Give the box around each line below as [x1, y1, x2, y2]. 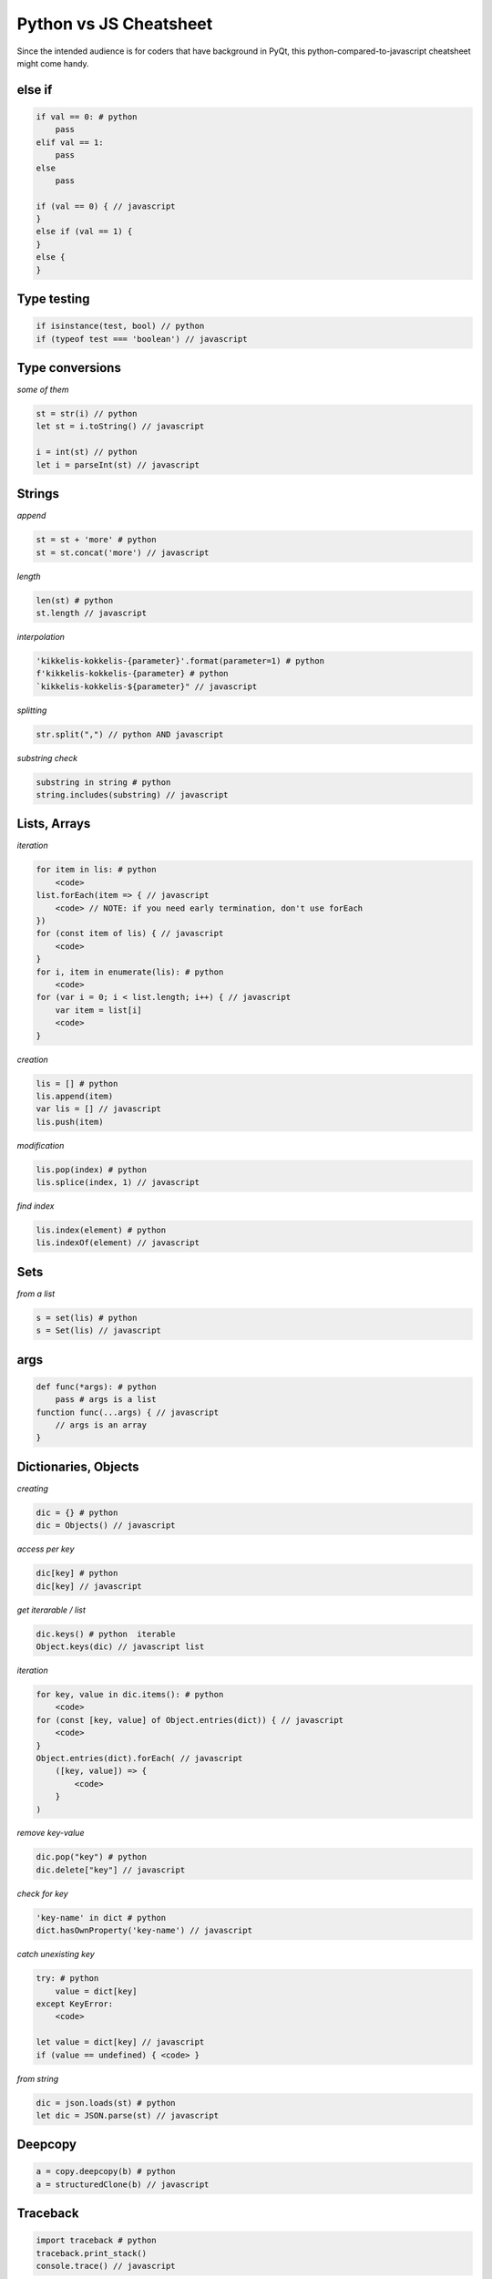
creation [16, 1054, 49, 1065]
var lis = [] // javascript [36, 1104, 161, 1114]
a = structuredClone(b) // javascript [36, 2179, 210, 2190]
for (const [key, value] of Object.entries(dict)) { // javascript [36, 1715, 344, 1725]
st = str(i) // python [36, 408, 138, 419]
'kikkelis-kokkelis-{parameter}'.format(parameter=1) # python [36, 655, 325, 665]
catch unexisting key [16, 1949, 95, 1960]
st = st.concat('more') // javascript [36, 547, 210, 558]
